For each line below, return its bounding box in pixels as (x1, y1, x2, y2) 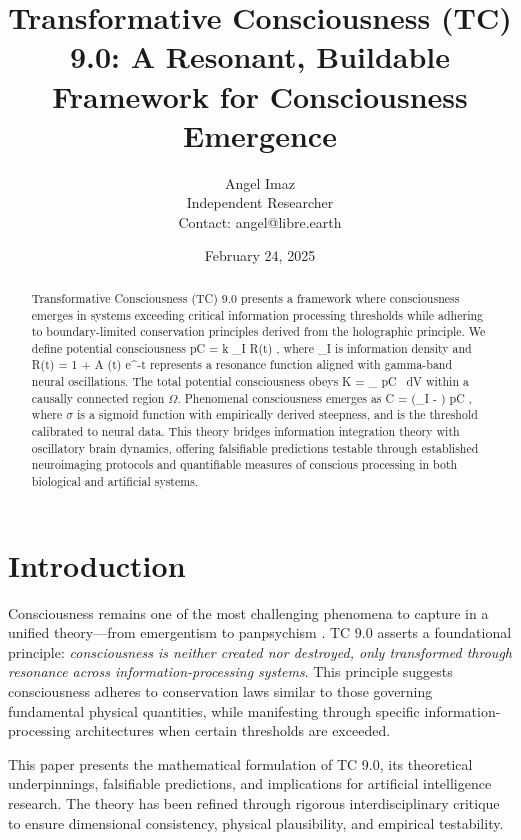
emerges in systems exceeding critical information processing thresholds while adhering (31, 306, 484, 323)
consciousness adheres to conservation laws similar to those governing (8, 681, 433, 702)
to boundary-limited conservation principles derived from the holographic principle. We (31, 323, 486, 340)
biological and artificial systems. (31, 473, 199, 490)
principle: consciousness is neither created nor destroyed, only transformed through (8, 641, 512, 662)
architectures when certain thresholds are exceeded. (75, 720, 391, 741)
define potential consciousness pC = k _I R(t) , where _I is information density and (31, 339, 472, 356)
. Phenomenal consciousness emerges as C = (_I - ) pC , (177, 389, 472, 406)
